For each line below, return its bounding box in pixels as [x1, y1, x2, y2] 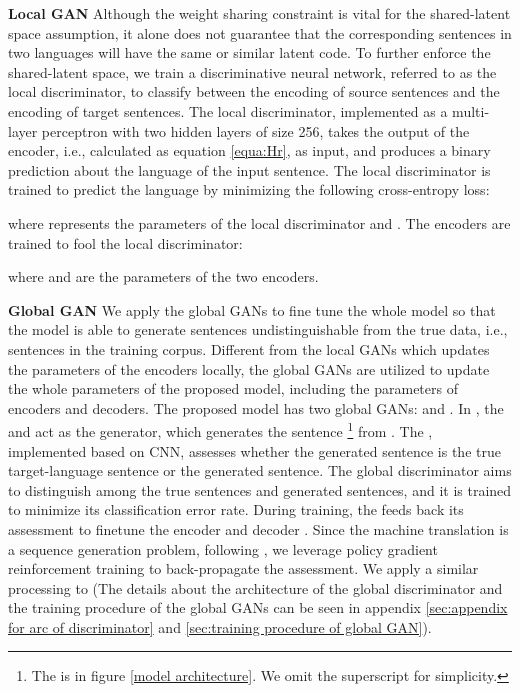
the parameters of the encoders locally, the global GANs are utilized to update [8, 358, 490, 379]
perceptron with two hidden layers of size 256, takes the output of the [41, 120, 470, 141]
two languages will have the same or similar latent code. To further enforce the [8, 42, 491, 63]
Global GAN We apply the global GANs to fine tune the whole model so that [8, 299, 496, 320]
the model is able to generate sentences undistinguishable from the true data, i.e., [8, 319, 508, 340]
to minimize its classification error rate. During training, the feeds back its [8, 499, 464, 520]
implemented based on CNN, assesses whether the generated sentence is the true [8, 440, 501, 461]
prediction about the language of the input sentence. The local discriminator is [8, 159, 491, 180]
